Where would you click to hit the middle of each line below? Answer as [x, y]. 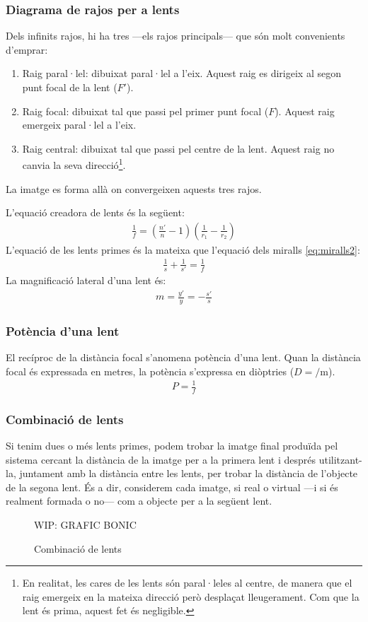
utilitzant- [340, 459]
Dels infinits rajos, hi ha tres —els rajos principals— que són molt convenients [176, 36]
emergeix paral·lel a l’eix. [79, 125]
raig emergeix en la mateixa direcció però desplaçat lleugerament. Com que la [191, 596]
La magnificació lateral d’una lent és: [86, 280]
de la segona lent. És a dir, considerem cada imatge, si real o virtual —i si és [172, 487]
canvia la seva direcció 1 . [74, 164]
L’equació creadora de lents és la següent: [95, 212]
